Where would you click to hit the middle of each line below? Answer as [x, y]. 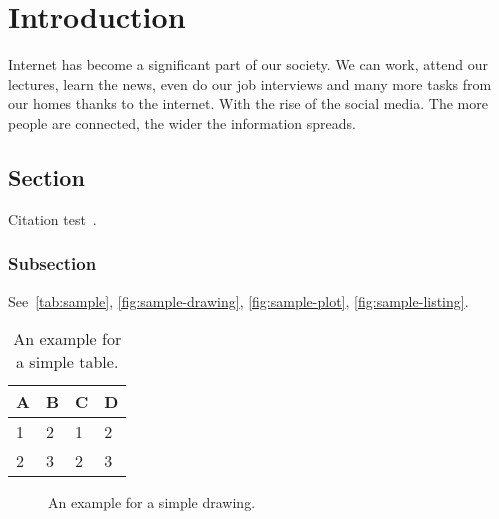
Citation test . [52, 218]
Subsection [52, 263]
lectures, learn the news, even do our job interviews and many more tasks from [250, 83]
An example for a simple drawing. [152, 502]
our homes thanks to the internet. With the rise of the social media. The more [248, 103]
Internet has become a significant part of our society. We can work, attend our [248, 64]
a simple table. [67, 362]
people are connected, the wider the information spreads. [182, 122]
